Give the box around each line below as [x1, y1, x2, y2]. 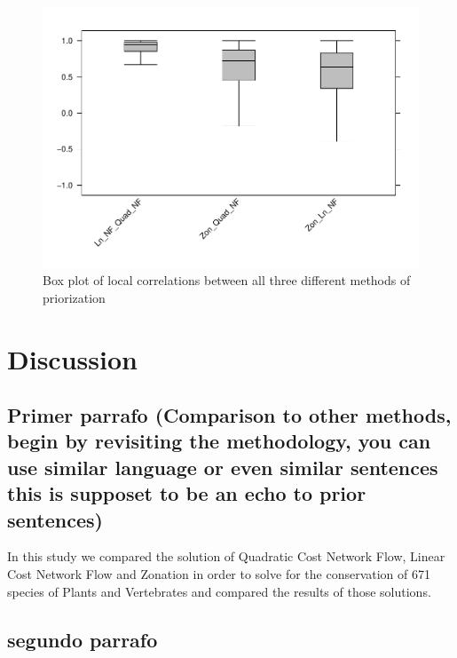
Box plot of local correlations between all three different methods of [43, 271, 411, 289]
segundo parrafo [7, 625, 158, 653]
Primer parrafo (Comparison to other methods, [7, 401, 452, 429]
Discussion [7, 340, 138, 377]
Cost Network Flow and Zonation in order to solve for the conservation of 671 [7, 565, 430, 583]
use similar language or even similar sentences [7, 453, 438, 480]
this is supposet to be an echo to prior [7, 480, 366, 507]
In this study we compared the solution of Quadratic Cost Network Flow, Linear [7, 547, 445, 566]
